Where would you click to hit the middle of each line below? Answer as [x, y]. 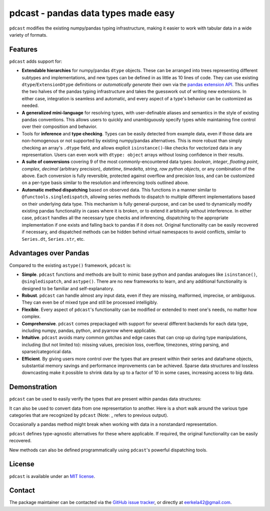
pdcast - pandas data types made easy [92, 13]
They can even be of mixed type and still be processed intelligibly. [90, 302]
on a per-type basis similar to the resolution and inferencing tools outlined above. [105, 183]
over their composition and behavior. [59, 127]
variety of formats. [28, 35]
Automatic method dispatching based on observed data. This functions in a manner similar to [119, 190]
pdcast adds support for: [36, 61]
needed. [30, 106]
